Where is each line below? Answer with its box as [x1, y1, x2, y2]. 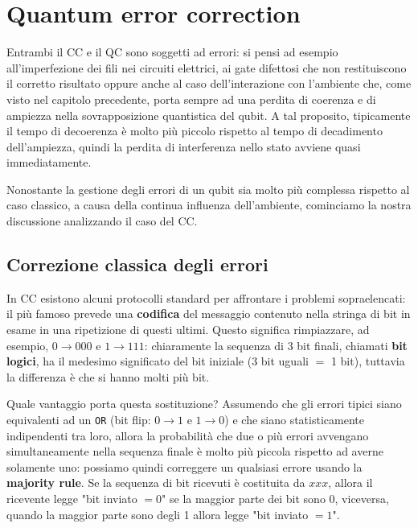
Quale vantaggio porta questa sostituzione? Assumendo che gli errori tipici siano [6, 395, 402, 412]
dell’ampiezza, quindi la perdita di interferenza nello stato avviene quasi [6, 138, 361, 155]
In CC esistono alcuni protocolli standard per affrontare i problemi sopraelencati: [6, 289, 406, 306]
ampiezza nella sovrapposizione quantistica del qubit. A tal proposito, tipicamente [6, 106, 411, 123]
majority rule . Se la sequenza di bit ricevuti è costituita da [6, 474, 305, 491]
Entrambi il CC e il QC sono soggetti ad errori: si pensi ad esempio [6, 43, 338, 60]
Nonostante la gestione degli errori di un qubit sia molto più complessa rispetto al [6, 180, 410, 197]
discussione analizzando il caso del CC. [6, 212, 198, 229]
